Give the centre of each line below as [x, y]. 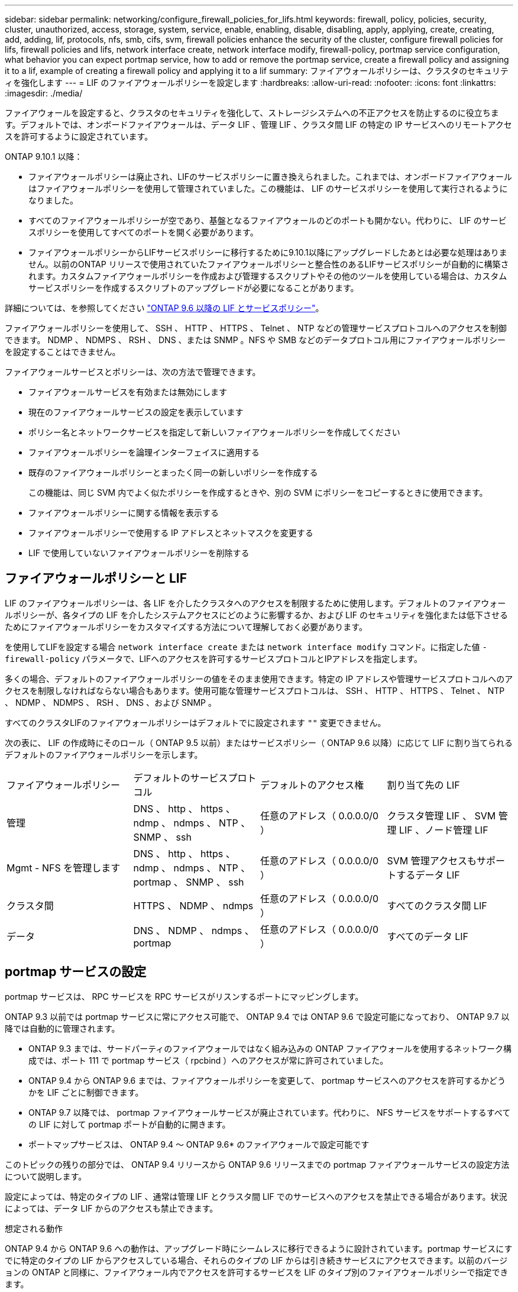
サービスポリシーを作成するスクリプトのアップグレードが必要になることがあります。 [194, 288]
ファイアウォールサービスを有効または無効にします [128, 392]
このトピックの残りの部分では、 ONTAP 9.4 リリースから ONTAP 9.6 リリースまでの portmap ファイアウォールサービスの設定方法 [257, 1164]
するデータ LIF [428, 875]
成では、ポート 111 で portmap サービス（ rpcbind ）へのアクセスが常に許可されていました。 [208, 1060]
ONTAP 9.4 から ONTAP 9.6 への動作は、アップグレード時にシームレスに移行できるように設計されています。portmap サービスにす [259, 1248]
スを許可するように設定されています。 [79, 136]
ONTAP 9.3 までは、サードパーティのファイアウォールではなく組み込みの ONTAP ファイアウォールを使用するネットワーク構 [270, 1048]
